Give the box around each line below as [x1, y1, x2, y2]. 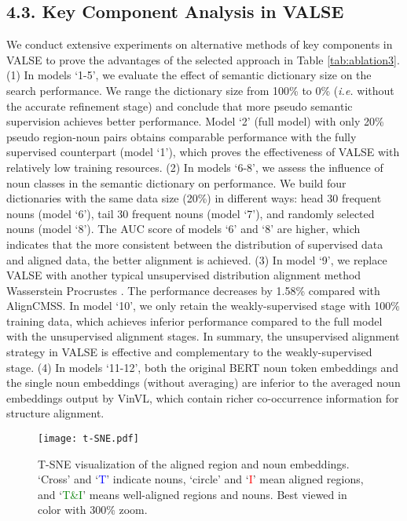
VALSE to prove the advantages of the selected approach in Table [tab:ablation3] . [6, 51, 400, 67]
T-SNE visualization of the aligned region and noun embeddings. [38, 455, 350, 472]
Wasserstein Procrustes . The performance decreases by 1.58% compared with [6, 282, 380, 298]
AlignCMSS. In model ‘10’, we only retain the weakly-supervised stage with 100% [6, 297, 400, 314]
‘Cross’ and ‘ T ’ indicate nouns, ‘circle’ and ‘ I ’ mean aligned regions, [38, 471, 364, 487]
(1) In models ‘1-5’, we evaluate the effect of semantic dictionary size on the [6, 67, 372, 83]
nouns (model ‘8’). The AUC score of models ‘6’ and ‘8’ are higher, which [6, 220, 361, 237]
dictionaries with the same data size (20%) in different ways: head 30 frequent [6, 190, 382, 206]
